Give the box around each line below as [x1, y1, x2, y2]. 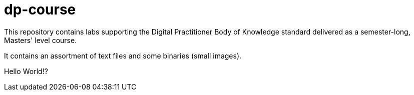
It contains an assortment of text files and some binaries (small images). [4, 51, 242, 60]
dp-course [4, 1, 76, 18]
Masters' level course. [4, 35, 77, 44]
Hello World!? [4, 66, 48, 75]
